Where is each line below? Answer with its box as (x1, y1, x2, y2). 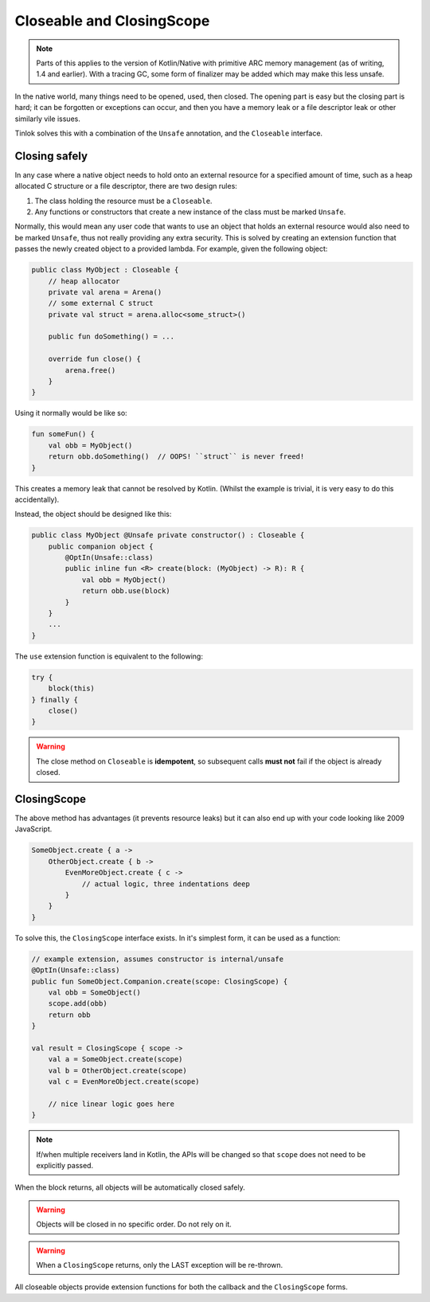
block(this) (48, 684, 96, 693)
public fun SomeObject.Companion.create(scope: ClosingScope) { (31, 976, 288, 986)
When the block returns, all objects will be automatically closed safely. (14, 1183, 246, 1192)
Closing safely (14, 149, 88, 162)
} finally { (31, 695, 79, 704)
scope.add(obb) (48, 999, 107, 1008)
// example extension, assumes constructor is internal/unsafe (31, 954, 284, 964)
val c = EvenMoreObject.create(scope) (48, 1077, 200, 1086)
